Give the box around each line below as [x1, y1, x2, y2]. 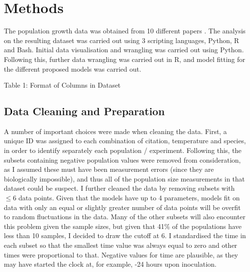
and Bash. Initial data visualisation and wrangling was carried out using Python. [4, 45, 244, 55]
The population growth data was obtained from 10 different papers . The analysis [4, 26, 246, 36]
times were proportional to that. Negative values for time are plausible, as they [4, 249, 238, 259]
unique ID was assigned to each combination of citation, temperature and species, [4, 136, 246, 146]
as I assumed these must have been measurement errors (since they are [4, 164, 214, 174]
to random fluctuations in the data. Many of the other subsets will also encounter [4, 212, 246, 222]
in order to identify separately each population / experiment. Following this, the [4, 145, 242, 155]
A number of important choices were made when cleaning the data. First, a [4, 126, 227, 136]
